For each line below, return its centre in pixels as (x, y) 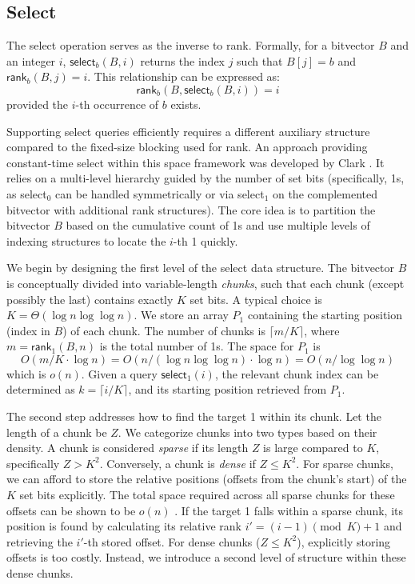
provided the (38, 104)
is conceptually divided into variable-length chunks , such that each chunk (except (206, 283)
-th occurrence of (117, 104)
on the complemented (325, 193)
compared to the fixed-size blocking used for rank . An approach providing (187, 147)
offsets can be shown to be (71, 510)
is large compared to (313, 448)
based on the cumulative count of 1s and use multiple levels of (218, 225)
